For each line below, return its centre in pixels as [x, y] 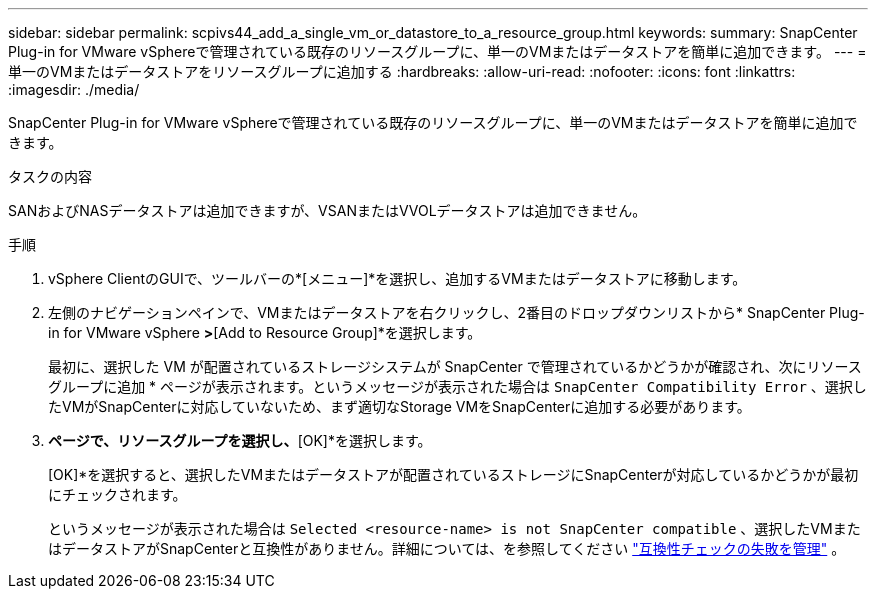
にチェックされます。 [117, 494]
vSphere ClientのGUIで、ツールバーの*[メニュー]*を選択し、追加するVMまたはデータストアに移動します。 [397, 278]
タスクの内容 [50, 176]
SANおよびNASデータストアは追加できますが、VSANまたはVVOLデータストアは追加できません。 [327, 210]
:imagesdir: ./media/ [74, 89]
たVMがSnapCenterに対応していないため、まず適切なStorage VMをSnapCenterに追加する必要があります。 [399, 406]
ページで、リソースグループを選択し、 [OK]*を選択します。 [240, 440]
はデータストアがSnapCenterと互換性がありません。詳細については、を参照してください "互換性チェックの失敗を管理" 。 [447, 548]
